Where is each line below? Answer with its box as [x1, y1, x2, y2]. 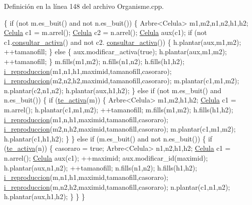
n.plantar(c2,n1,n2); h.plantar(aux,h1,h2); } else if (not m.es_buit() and [4, 85, 222, 95]
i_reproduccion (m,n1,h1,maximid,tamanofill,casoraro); [4, 172, 168, 182]
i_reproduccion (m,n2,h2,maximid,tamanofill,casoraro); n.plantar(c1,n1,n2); [4, 181, 230, 192]
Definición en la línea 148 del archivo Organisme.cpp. [4, 1, 164, 11]
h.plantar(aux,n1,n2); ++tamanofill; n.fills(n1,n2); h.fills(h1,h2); [4, 162, 197, 172]
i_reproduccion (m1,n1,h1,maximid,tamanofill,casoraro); [4, 66, 172, 76]
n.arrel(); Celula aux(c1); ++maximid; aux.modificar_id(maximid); [4, 152, 208, 163]
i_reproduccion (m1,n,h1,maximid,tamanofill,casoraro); [4, 114, 168, 124]
